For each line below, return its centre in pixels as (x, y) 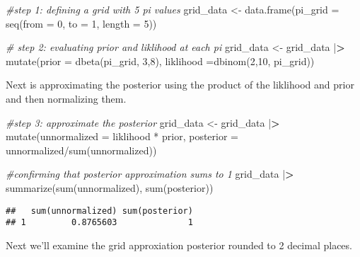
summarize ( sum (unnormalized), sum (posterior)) (110, 187)
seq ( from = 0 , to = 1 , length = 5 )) (81, 23)
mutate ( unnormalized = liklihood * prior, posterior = (122, 136)
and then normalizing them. (66, 98)
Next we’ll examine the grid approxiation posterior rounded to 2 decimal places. (179, 245)
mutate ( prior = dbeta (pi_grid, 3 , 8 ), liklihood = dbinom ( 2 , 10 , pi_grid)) (160, 61)
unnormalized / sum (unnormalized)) (81, 150)
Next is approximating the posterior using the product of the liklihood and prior (180, 85)
